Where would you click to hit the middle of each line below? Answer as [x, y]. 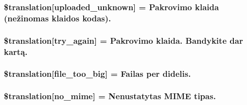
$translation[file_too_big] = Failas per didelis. [97, 74]
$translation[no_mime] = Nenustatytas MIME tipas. [110, 96]
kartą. [16, 51]
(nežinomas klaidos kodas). [58, 18]
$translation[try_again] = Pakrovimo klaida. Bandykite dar [123, 40]
